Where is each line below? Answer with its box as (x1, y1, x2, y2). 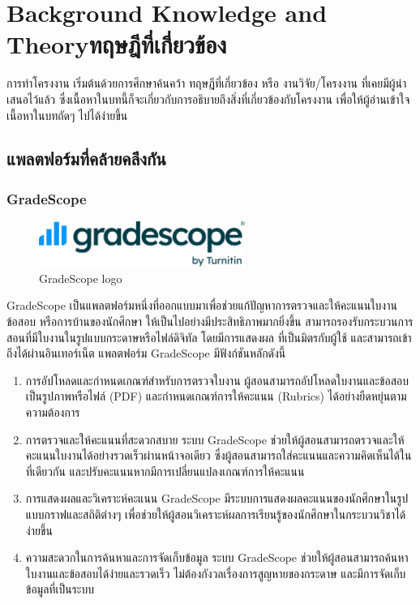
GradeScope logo (39, 269, 122, 286)
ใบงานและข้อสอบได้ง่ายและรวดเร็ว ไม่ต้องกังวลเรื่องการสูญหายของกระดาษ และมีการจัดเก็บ (25, 564, 406, 581)
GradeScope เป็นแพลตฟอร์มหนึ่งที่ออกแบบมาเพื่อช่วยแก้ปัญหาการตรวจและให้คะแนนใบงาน (6, 297, 397, 314)
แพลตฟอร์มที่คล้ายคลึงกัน (6, 146, 166, 171)
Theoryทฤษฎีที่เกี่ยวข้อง (6, 28, 227, 61)
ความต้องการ (25, 403, 80, 420)
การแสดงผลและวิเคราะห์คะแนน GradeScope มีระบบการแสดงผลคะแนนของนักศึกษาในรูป (25, 490, 409, 507)
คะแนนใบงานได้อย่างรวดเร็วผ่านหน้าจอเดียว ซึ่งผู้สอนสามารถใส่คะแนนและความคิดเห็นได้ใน (25, 447, 412, 464)
